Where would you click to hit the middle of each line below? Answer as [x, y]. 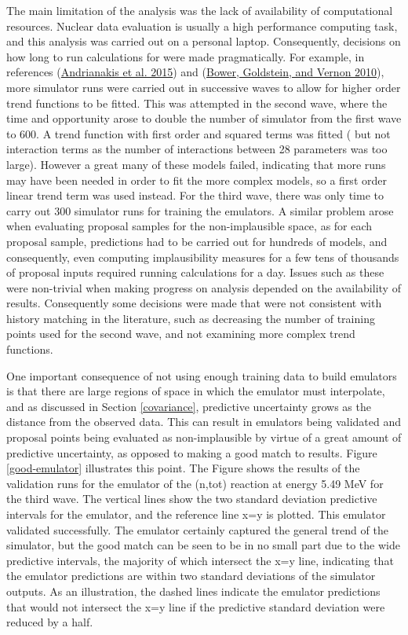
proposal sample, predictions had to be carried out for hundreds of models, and [197, 241]
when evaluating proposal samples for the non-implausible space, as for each [189, 226]
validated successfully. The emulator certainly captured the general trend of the [197, 529]
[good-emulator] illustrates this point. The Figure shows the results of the [183, 468]
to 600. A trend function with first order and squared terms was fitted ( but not [199, 133]
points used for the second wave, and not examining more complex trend [181, 334]
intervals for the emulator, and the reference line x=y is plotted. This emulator [196, 514]
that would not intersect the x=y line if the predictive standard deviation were [196, 606]
